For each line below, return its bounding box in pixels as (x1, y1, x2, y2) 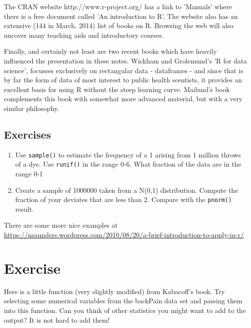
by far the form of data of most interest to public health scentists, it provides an (4, 75, 242, 85)
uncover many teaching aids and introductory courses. (4, 30, 164, 40)
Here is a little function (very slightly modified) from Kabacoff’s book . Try (4, 286, 225, 296)
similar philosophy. (4, 103, 59, 113)
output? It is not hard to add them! (4, 314, 110, 325)
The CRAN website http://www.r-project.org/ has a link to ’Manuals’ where (4, 1, 232, 11)
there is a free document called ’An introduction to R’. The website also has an (4, 11, 238, 21)
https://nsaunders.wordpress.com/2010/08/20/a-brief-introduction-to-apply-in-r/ (4, 230, 244, 240)
